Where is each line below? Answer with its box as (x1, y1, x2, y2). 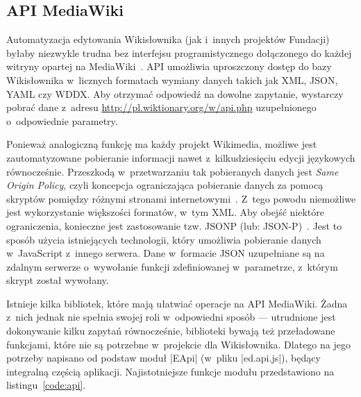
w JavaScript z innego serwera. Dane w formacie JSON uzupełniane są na (6, 246, 325, 260)
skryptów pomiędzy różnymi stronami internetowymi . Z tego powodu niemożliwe (6, 191, 356, 205)
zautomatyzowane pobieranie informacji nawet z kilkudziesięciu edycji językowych (6, 150, 355, 164)
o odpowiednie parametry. (6, 113, 118, 128)
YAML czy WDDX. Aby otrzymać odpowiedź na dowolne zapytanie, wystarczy (6, 86, 344, 101)
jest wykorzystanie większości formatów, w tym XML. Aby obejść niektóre (6, 205, 324, 219)
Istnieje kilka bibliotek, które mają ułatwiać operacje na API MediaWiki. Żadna (6, 296, 348, 310)
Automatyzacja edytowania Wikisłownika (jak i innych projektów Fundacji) (6, 32, 330, 47)
